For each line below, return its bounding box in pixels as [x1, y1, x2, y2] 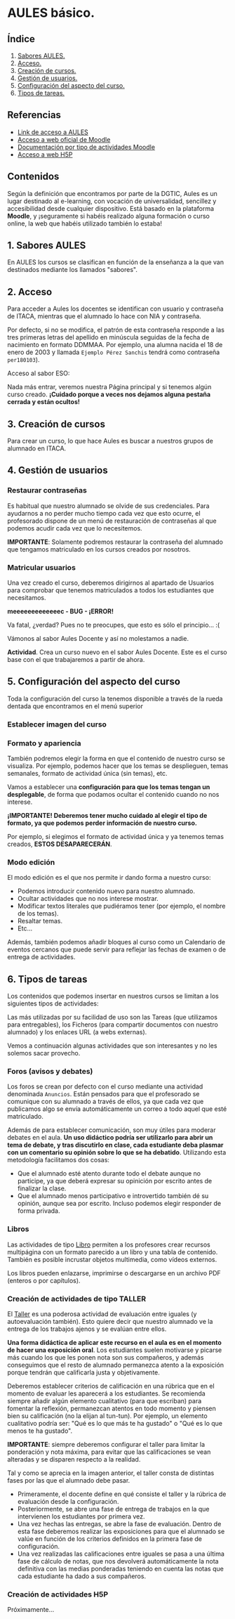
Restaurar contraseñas [7, 486, 88, 495]
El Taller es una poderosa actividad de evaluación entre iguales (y [7, 1310, 197, 1318]
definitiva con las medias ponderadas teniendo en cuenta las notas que [17, 1565, 224, 1573]
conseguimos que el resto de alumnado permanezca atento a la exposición [7, 1361, 224, 1370]
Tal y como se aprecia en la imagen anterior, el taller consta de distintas [7, 1469, 215, 1477]
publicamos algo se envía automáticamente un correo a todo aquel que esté [7, 1105, 227, 1113]
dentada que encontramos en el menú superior [7, 701, 144, 710]
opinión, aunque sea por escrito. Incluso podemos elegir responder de [17, 1199, 222, 1208]
